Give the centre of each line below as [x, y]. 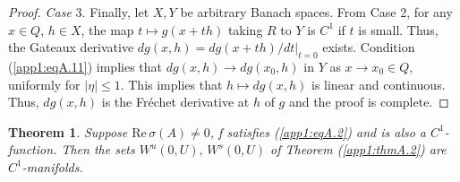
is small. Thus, [398, 29]
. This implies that [171, 84]
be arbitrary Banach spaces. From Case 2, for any [316, 12]
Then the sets [98, 149]
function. [33, 149]
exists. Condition [369, 47]
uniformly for [44, 84]
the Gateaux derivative [71, 47]
